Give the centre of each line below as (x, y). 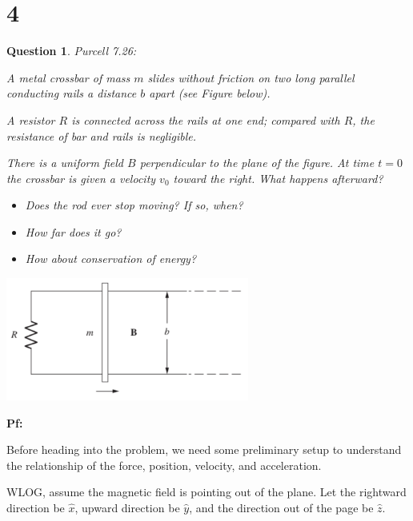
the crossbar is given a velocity (81, 178)
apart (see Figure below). (210, 93)
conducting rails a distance (72, 93)
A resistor (31, 119)
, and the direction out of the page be (281, 507)
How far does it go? (73, 231)
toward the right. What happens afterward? (278, 178)
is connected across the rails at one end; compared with (206, 119)
